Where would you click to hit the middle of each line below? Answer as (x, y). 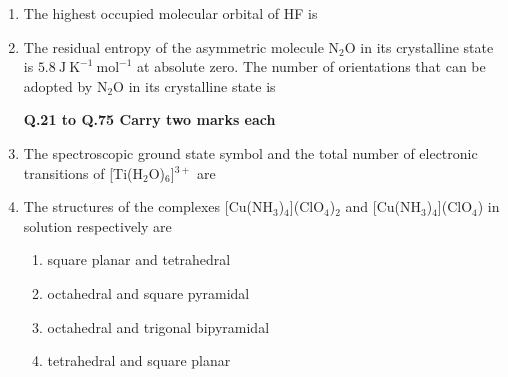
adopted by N (65, 85)
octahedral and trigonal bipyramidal (158, 326)
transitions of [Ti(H (83, 172)
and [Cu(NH (383, 206)
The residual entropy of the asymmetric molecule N (181, 46)
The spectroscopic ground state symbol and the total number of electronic (250, 152)
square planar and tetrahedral (139, 259)
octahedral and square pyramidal (148, 292)
